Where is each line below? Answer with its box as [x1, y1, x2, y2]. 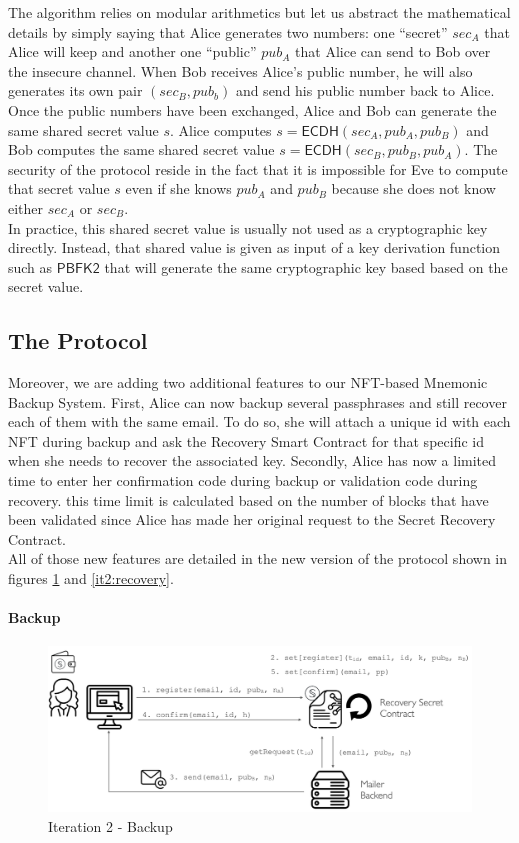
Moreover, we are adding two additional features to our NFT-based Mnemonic [8, 372, 488, 393]
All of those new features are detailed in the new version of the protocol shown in [8, 548, 507, 569]
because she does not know [331, 178, 496, 199]
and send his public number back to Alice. [235, 80, 495, 101]
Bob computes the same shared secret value [8, 139, 275, 160]
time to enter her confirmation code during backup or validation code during [8, 470, 478, 491]
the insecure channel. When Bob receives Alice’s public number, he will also [8, 60, 473, 81]
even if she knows [125, 178, 232, 199]
